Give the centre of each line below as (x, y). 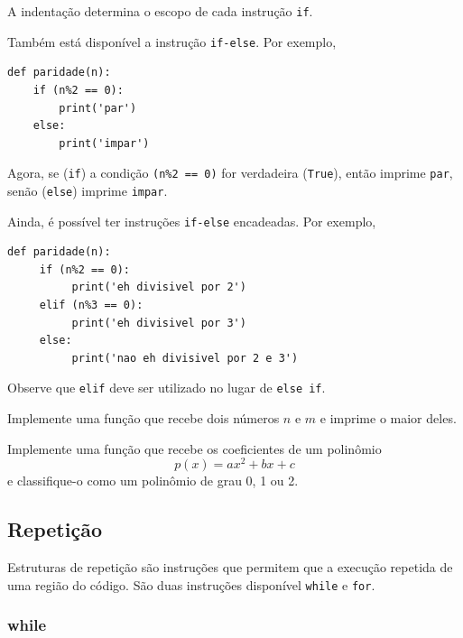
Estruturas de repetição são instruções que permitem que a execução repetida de (230, 567)
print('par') (98, 108)
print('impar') (104, 143)
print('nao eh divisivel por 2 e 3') (185, 358)
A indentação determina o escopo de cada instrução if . (160, 11)
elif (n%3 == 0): (91, 305)
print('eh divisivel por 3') (159, 323)
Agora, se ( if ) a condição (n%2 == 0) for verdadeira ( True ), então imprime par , (230, 173)
